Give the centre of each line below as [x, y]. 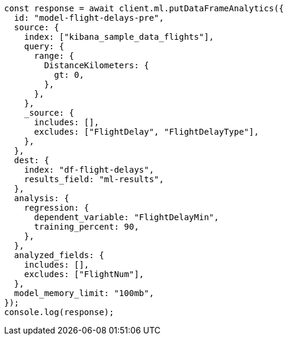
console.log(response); [59, 312]
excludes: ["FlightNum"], [84, 274]
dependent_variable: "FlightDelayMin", [127, 217]
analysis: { [41, 198]
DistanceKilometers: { [97, 65]
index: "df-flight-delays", [89, 170]
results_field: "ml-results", [94, 179]
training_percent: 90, [87, 227]
